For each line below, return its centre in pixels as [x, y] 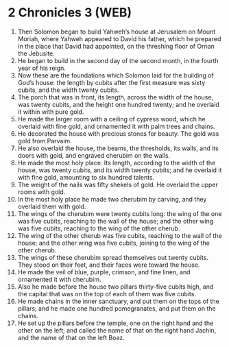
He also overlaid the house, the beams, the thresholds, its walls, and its [118, 148]
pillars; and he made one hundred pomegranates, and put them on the [117, 308]
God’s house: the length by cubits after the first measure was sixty [111, 82]
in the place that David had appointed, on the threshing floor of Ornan [116, 46]
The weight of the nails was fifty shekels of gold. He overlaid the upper [118, 184]
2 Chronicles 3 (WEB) [70, 13]
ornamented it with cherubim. [59, 279]
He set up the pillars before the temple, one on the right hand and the [116, 323]
